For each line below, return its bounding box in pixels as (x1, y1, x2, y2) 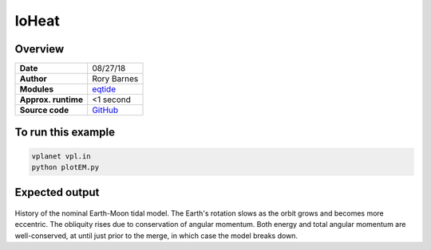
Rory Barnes (92, 73, 139, 84)
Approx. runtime (19, 94, 84, 105)
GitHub (92, 104, 119, 115)
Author (19, 73, 47, 84)
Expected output (14, 186, 100, 199)
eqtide (92, 84, 116, 95)
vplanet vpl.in (31, 151, 91, 161)
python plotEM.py (31, 163, 100, 172)
